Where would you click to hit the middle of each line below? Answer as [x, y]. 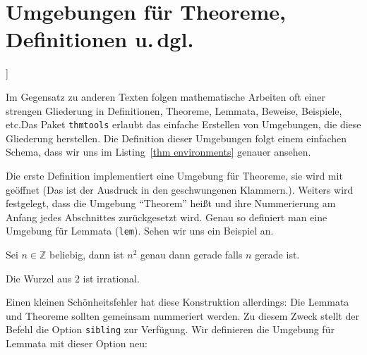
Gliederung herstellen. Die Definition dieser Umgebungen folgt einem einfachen [176, 138]
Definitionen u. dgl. [100, 39]
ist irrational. [111, 278]
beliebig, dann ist [87, 254]
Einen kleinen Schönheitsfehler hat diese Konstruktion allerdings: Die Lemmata [178, 302]
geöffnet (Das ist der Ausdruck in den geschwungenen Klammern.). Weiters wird [180, 189]
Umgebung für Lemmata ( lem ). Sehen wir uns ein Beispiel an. [140, 231]
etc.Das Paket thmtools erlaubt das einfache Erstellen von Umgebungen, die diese [183, 124]
